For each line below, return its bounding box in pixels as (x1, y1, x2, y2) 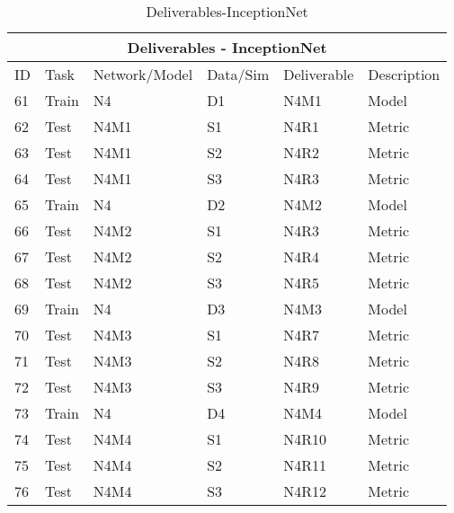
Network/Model (93, 64, 193, 84)
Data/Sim (207, 64, 270, 84)
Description (368, 64, 441, 84)
